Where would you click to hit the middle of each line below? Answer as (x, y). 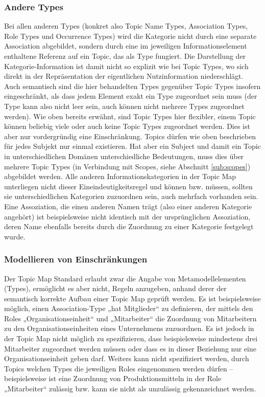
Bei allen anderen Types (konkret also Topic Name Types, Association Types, (126, 26)
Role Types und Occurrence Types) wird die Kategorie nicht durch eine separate (130, 36)
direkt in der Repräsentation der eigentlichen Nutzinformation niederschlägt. (124, 76)
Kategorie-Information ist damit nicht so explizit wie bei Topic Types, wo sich (126, 66)
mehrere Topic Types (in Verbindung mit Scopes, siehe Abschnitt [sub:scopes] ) (127, 166)
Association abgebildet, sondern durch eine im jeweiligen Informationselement (126, 46)
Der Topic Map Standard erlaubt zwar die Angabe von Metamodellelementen (125, 278)
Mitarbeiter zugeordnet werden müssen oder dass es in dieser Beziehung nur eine (130, 348)
